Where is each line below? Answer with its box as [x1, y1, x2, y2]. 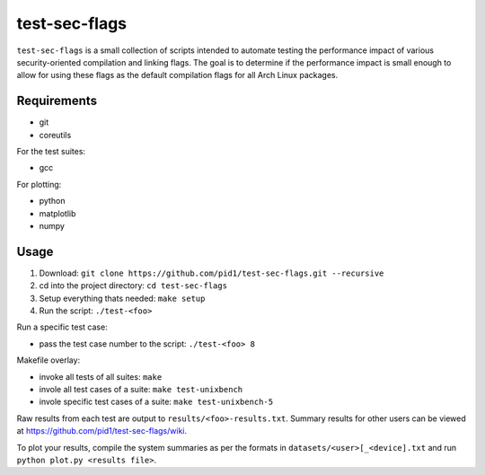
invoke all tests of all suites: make [39, 371, 163, 382]
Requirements [16, 93, 98, 109]
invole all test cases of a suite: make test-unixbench [39, 384, 243, 394]
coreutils [39, 129, 72, 140]
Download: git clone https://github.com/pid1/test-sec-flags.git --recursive [39, 268, 384, 278]
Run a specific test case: [16, 321, 108, 332]
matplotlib [39, 207, 76, 219]
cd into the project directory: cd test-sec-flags [39, 280, 228, 291]
